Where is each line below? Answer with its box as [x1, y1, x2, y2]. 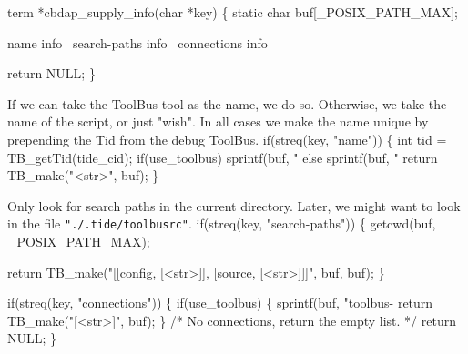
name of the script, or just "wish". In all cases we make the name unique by [7, 112, 429, 131]
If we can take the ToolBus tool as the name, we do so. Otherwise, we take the [7, 94, 447, 113]
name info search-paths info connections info [7, 33, 268, 52]
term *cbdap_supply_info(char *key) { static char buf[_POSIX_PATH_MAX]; [7, 3, 459, 21]
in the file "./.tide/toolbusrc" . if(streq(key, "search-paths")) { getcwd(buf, [7, 214, 436, 233]
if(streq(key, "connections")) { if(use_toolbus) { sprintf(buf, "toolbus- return [7, 293, 433, 312]
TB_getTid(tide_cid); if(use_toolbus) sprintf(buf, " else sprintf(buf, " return [7, 147, 438, 167]
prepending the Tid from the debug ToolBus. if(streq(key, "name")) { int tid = [7, 129, 447, 148]
